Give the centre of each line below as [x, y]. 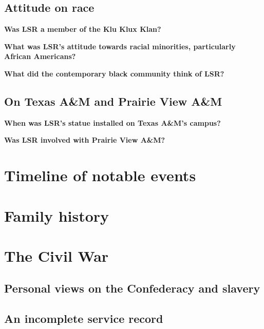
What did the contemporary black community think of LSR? [114, 73]
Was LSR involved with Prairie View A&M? [85, 140]
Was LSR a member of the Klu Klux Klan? [83, 29]
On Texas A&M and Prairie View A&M [113, 101]
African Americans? [40, 56]
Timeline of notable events [100, 175]
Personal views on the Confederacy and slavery [132, 288]
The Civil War [56, 255]
